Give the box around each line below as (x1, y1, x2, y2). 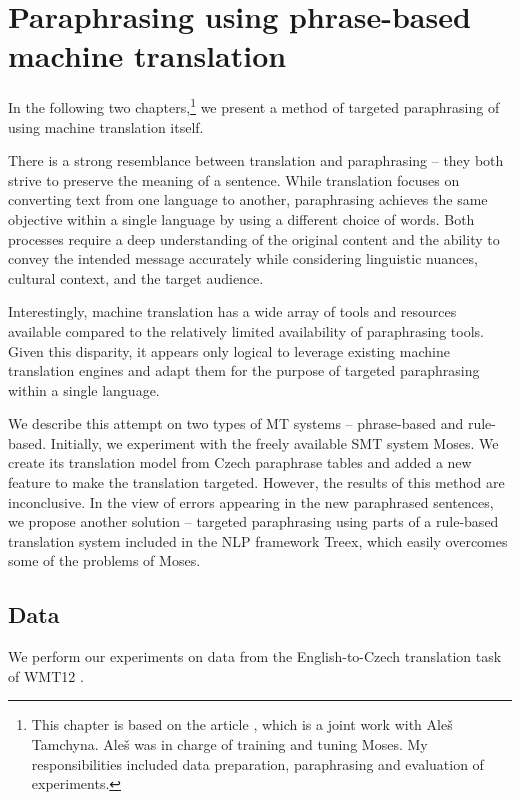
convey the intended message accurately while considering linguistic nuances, (8, 248, 478, 269)
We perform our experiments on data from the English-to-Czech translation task (8, 646, 502, 667)
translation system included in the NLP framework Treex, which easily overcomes (8, 530, 508, 551)
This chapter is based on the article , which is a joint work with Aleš (31, 714, 453, 735)
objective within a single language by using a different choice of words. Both (8, 208, 475, 229)
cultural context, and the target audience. (8, 267, 264, 288)
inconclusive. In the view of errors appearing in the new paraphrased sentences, (8, 491, 494, 512)
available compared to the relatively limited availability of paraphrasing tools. (8, 320, 484, 341)
